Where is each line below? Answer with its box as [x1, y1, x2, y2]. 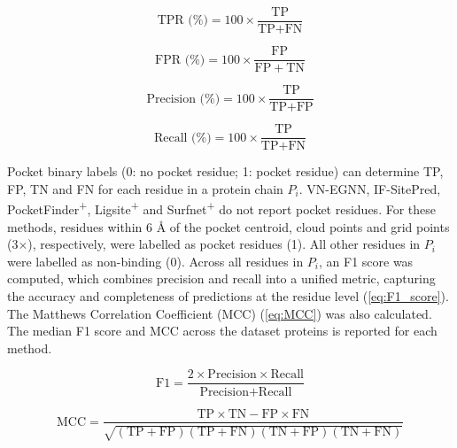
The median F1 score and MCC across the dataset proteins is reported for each [7, 321, 438, 340]
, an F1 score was [319, 251, 414, 270]
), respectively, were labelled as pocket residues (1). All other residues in [27, 235, 421, 253]
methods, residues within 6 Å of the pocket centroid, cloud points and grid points [7, 217, 450, 236]
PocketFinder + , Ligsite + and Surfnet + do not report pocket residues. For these [7, 197, 436, 219]
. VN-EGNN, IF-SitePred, [298, 179, 441, 197]
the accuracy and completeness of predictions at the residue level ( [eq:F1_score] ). [7, 287, 449, 305]
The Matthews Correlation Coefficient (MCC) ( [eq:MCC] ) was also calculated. [7, 304, 432, 322]
